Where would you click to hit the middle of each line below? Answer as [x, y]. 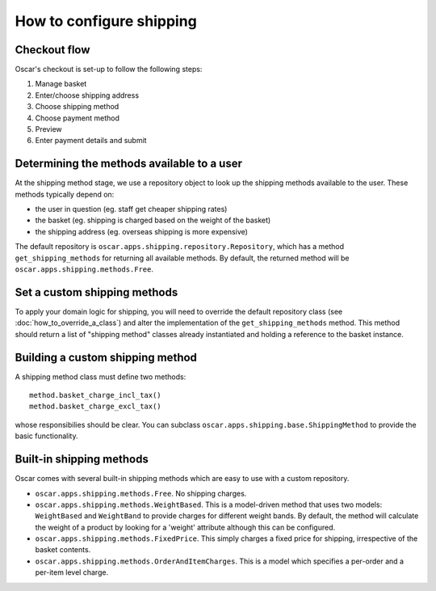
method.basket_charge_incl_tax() [95, 395]
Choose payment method [78, 118]
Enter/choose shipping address [87, 95]
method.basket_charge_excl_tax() [95, 407]
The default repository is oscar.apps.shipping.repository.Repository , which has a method [180, 247]
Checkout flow [52, 50]
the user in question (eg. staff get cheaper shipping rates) [131, 209]
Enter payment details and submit [91, 141]
